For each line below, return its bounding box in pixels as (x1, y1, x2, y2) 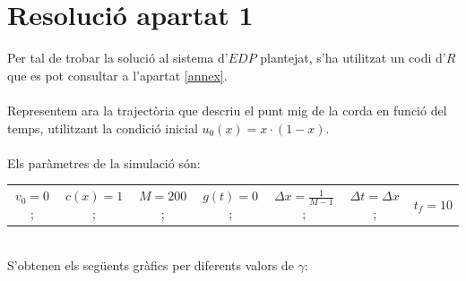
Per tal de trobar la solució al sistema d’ (7, 48, 229, 67)
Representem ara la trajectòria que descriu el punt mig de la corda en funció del (7, 100, 447, 119)
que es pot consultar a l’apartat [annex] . (7, 65, 228, 84)
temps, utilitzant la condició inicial (7, 118, 198, 137)
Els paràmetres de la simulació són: (7, 153, 201, 172)
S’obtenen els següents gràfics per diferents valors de (7, 255, 294, 274)
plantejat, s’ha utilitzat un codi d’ (260, 48, 446, 67)
